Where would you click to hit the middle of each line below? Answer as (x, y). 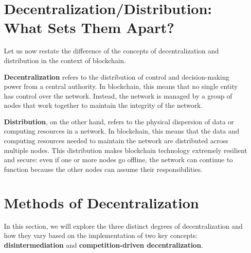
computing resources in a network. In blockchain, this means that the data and (122, 131)
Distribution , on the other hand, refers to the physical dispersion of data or (119, 121)
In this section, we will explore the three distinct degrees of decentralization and (123, 226)
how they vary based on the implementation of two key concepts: (101, 235)
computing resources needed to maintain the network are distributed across (116, 141)
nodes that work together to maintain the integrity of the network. (103, 105)
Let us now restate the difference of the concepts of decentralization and (111, 51)
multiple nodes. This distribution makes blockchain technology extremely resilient (125, 150)
